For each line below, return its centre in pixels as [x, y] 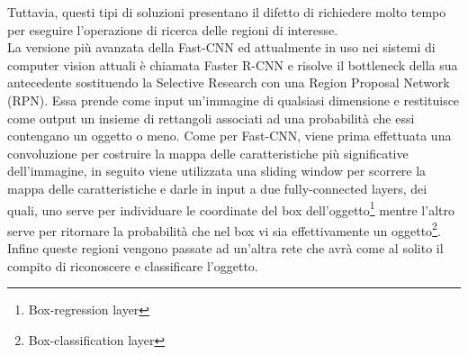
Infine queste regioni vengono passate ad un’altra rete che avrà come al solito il [225, 248]
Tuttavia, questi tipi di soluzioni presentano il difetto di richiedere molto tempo [227, 12]
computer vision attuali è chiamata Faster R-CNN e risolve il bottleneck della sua [233, 64]
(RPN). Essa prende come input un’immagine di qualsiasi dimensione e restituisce [234, 100]
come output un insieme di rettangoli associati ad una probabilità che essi [211, 118]
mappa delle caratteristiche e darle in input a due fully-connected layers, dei [217, 188]
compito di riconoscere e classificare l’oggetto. [133, 265]
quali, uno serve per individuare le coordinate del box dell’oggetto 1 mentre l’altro [231, 208]
